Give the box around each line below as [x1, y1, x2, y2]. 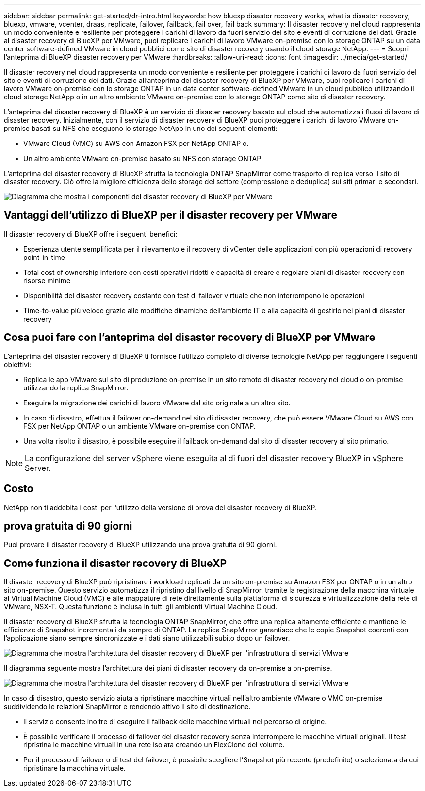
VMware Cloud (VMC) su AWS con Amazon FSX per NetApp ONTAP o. [23, 139, 249, 147]
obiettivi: [4, 360, 32, 369]
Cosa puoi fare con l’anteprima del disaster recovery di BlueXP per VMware [4, 331, 376, 344]
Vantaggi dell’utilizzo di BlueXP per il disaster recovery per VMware [4, 209, 338, 222]
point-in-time [23, 253, 65, 261]
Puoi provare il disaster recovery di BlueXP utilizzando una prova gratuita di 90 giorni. [4, 540, 277, 549]
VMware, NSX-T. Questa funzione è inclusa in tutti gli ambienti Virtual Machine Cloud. [4, 602, 278, 611]
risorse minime [23, 276, 71, 285]
